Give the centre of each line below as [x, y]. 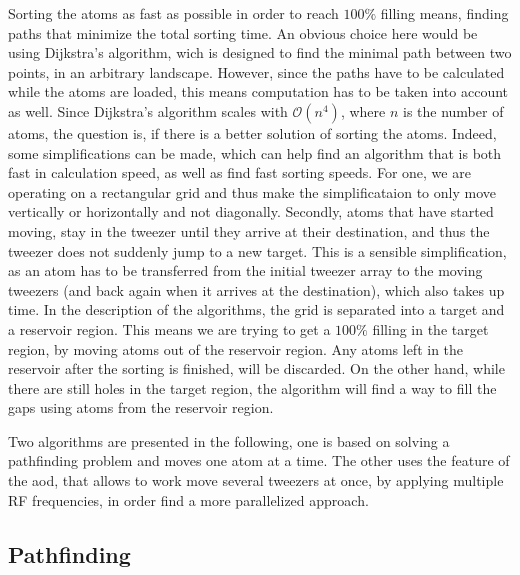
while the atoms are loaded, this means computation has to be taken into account [258, 91]
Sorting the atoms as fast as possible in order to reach [173, 13]
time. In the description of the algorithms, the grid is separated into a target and [256, 309]
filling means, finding [444, 13]
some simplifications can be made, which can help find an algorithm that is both [255, 152]
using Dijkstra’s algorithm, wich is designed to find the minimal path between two [260, 52]
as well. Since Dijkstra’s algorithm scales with [148, 110]
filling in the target [430, 328]
